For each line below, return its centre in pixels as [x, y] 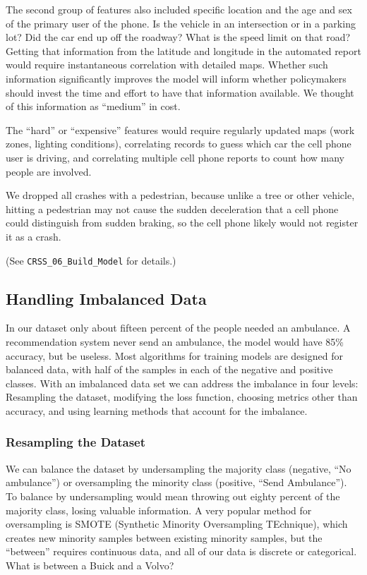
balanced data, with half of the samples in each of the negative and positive [169, 369]
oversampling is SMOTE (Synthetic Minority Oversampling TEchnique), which [177, 524]
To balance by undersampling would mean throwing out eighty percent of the [173, 496]
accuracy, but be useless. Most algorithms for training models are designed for [174, 355]
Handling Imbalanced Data [106, 298]
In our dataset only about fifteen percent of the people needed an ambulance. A [178, 328]
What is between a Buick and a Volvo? [90, 565]
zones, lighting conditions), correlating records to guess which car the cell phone [179, 144]
